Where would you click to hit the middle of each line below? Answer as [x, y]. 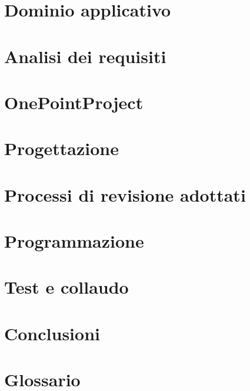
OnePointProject [74, 102]
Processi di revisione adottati [125, 194]
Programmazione [74, 241]
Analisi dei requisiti [85, 56]
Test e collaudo [66, 287]
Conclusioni [52, 333]
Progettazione [61, 148]
